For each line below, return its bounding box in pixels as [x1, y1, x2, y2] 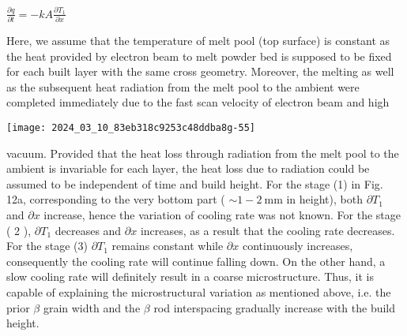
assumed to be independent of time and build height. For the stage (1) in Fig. [6, 175, 383, 192]
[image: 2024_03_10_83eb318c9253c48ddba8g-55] [6, 122, 255, 133]
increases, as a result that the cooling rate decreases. [140, 222, 395, 238]
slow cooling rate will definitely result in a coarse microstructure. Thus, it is [6, 268, 375, 285]
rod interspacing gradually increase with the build [153, 299, 396, 315]
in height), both [286, 191, 363, 207]
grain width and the [43, 299, 141, 315]
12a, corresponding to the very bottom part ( [6, 191, 225, 207]
